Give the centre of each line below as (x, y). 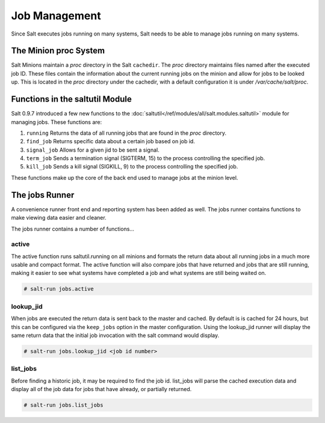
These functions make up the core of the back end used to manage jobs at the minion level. (125, 178)
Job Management (56, 16)
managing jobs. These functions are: (57, 122)
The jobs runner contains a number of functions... (73, 229)
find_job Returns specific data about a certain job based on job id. (111, 141)
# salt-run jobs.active (59, 289)
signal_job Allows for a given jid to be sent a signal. (93, 150)
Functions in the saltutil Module (71, 99)
